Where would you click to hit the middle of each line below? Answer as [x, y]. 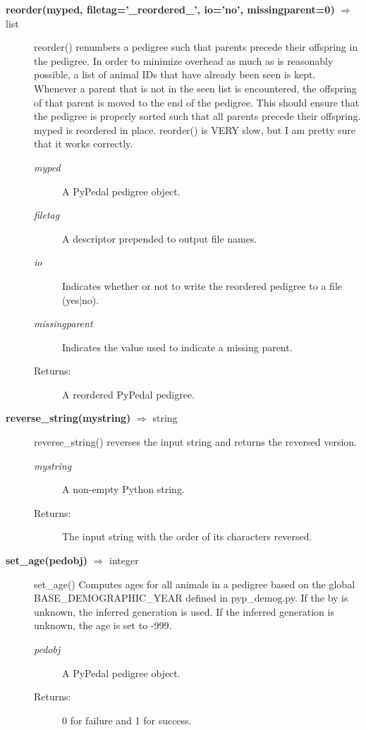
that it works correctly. [84, 144]
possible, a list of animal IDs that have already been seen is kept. [175, 74]
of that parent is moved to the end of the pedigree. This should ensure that [197, 102]
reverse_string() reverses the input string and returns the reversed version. [195, 442]
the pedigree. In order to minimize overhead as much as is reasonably [184, 60]
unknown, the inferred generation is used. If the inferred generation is [184, 611]
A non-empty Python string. [123, 489]
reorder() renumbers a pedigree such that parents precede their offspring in [196, 47]
